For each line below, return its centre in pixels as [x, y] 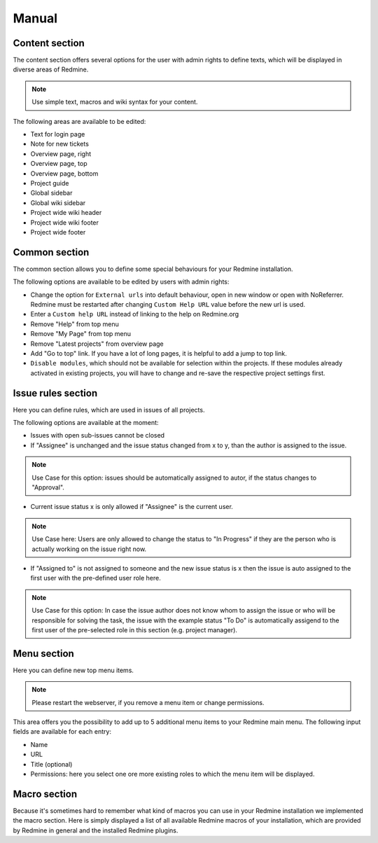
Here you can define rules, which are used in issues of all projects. [109, 410]
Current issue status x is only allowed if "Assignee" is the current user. [132, 507]
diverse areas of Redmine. [51, 69]
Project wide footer [58, 232]
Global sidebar [51, 193]
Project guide [50, 183]
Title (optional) [51, 764]
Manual [35, 18]
